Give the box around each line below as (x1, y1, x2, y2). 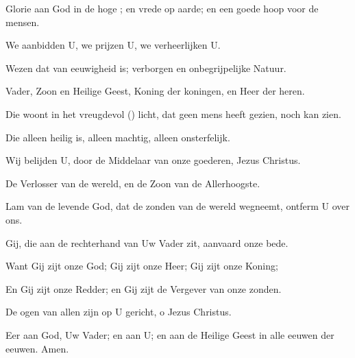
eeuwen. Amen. (5, 341, 69, 355)
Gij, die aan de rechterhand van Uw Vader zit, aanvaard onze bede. (5, 235, 289, 250)
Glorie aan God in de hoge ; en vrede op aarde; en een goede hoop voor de (5, 1, 319, 15)
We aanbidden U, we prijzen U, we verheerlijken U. (5, 38, 221, 52)
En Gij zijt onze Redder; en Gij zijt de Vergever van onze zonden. (5, 281, 282, 296)
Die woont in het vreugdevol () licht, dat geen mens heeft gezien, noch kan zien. (5, 106, 341, 121)
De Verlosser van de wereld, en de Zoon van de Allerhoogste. (5, 176, 260, 190)
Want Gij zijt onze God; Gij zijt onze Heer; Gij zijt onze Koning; (5, 259, 278, 273)
